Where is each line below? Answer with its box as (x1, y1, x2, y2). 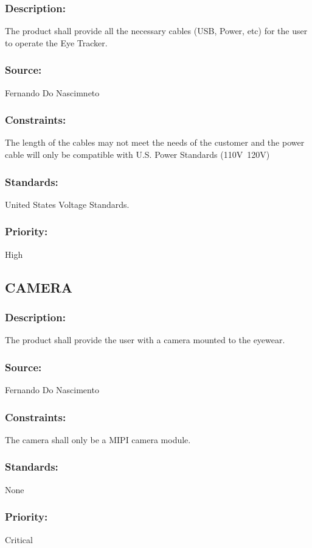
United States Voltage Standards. (5, 197, 130, 210)
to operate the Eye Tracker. (5, 36, 108, 49)
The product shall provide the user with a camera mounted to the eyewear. (5, 333, 285, 346)
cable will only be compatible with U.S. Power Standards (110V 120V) (5, 148, 270, 161)
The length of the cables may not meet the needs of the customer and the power (5, 136, 305, 149)
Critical (5, 533, 33, 546)
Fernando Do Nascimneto (5, 86, 100, 99)
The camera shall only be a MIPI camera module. (5, 433, 191, 446)
